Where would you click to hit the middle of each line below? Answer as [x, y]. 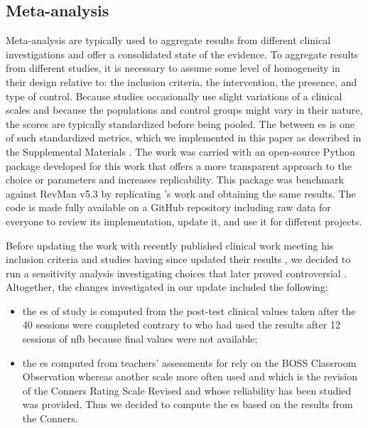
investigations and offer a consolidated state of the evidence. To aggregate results [182, 54]
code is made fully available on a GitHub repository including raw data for [168, 207]
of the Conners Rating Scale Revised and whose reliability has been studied [187, 390]
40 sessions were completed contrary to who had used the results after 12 [181, 325]
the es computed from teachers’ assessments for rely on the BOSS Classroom [189, 362]
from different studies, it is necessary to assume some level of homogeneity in [173, 68]
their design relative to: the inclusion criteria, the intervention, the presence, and [182, 81]
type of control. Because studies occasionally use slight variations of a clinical [174, 96]
